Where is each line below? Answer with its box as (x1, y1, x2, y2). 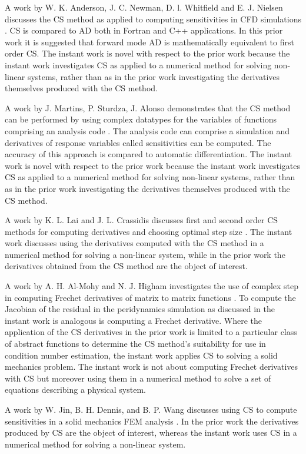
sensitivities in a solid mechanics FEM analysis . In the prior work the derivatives (5, 415, 299, 427)
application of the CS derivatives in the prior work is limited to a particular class (5, 326, 297, 338)
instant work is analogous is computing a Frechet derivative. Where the (5, 314, 262, 326)
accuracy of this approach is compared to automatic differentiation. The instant (5, 148, 292, 160)
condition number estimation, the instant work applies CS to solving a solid (5, 349, 278, 361)
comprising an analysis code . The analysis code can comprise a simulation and (5, 124, 290, 137)
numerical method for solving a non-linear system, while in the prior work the (5, 248, 285, 260)
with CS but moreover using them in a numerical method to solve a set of (5, 372, 271, 384)
